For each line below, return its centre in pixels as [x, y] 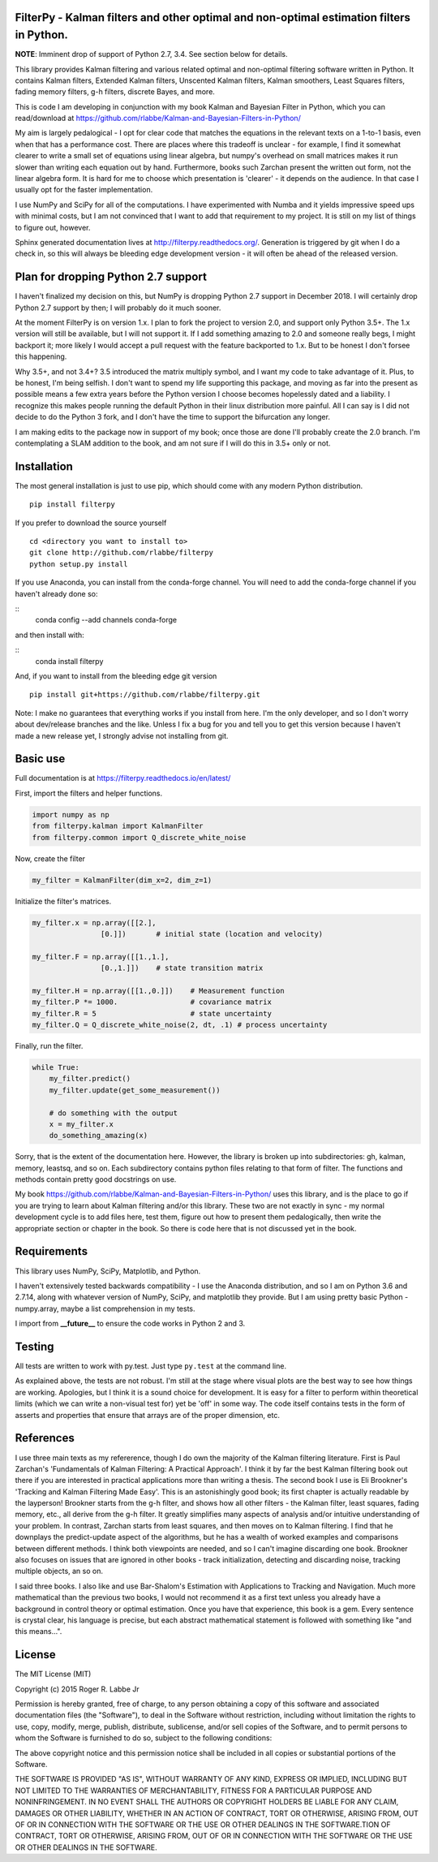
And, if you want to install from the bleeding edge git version [116, 676]
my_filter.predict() [90, 1079]
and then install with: [49, 635]
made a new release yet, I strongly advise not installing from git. [122, 735]
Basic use [40, 759]
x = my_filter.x [81, 1124]
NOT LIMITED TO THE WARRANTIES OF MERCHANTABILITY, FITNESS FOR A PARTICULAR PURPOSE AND [193, 1791]
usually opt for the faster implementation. [84, 190]
